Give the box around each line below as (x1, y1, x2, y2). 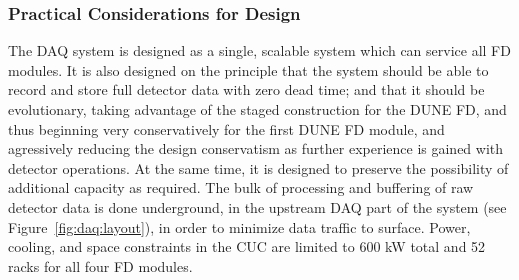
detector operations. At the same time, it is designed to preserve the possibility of (8, 157, 509, 178)
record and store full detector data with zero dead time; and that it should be (8, 79, 485, 100)
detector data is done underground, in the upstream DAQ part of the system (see (8, 196, 507, 217)
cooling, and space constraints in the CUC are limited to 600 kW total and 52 (8, 236, 486, 257)
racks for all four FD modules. (8, 255, 193, 276)
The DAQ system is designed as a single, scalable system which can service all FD (8, 40, 511, 61)
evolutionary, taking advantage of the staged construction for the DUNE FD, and (8, 99, 507, 119)
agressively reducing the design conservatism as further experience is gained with (8, 138, 504, 159)
